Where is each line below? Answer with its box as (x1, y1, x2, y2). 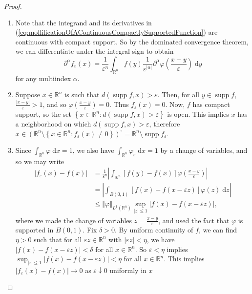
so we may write (15, 156, 64, 166)
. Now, (165, 99, 185, 109)
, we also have (72, 145, 114, 155)
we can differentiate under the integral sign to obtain (15, 46, 174, 56)
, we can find (198, 225, 237, 235)
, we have (147, 234, 175, 244)
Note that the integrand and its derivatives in (15, 17, 152, 27)
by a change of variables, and (160, 145, 248, 155)
